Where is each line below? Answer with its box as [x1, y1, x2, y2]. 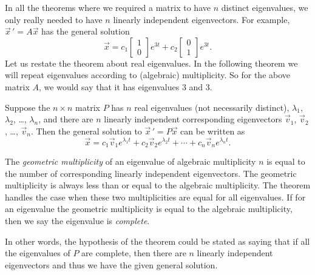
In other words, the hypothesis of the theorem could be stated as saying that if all [5, 234, 310, 247]
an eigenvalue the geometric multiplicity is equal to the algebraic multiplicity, [5, 202, 293, 215]
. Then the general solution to [30, 124, 142, 137]
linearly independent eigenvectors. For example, [113, 13, 290, 25]
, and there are [38, 113, 93, 125]
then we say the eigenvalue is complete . [5, 214, 150, 227]
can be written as [180, 124, 245, 137]
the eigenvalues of [5, 247, 70, 259]
